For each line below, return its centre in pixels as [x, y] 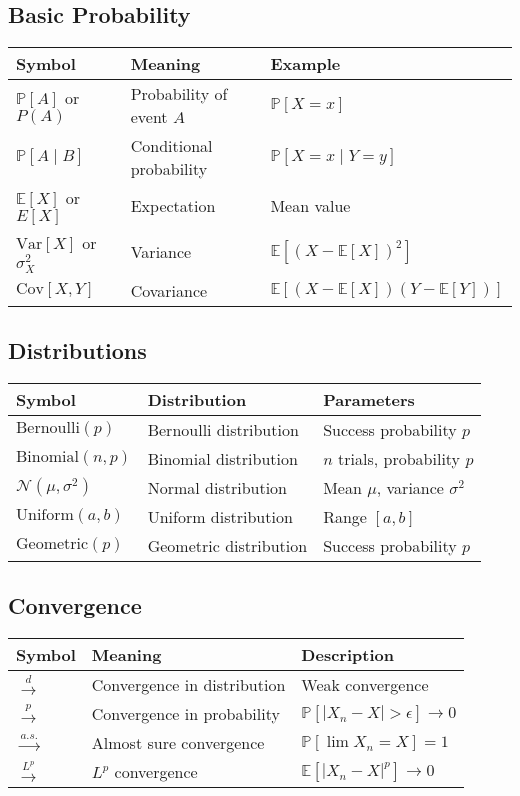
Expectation [173, 206]
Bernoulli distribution [223, 429]
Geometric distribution [227, 545]
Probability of [179, 94]
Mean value [310, 206]
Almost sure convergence [178, 743]
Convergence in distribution [188, 685]
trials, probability [399, 458]
